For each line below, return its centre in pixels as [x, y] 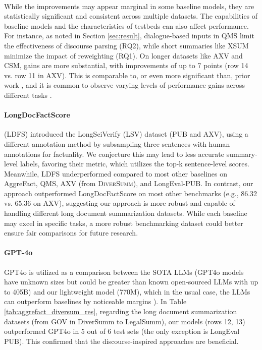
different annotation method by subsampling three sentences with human [117, 143]
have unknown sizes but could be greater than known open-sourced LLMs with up [131, 282]
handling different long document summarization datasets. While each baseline [126, 213]
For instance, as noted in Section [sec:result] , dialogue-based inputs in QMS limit [129, 36]
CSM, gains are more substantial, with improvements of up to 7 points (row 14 [126, 65]
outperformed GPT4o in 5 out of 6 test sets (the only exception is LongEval [122, 331]
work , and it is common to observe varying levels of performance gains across [125, 85]
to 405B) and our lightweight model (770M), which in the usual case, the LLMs [127, 291]
